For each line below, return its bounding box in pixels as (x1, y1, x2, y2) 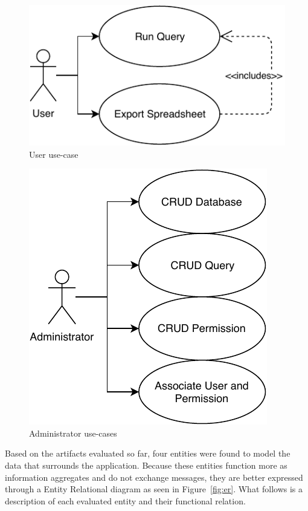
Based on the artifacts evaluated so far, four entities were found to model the (5, 447, 290, 460)
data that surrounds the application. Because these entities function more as (5, 458, 287, 471)
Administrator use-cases (29, 426, 117, 439)
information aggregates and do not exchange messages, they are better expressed (5, 470, 303, 483)
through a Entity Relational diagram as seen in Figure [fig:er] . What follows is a (5, 483, 303, 495)
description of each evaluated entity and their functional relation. (5, 494, 246, 507)
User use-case (29, 148, 79, 160)
